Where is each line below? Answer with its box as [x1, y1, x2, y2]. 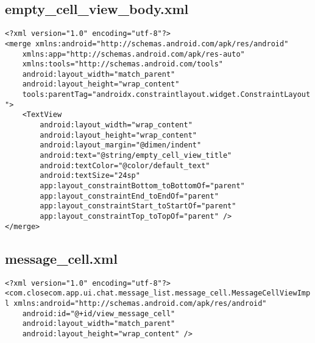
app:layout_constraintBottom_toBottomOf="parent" [40, 182, 245, 191]
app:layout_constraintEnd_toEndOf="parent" [40, 191, 219, 200]
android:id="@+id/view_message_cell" [22, 309, 175, 318]
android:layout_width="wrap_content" [40, 121, 193, 130]
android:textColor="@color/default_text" [40, 161, 210, 170]
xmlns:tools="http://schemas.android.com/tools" [22, 60, 223, 69]
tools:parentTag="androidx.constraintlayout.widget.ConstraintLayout [22, 90, 311, 99]
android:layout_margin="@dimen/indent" [40, 141, 202, 150]
